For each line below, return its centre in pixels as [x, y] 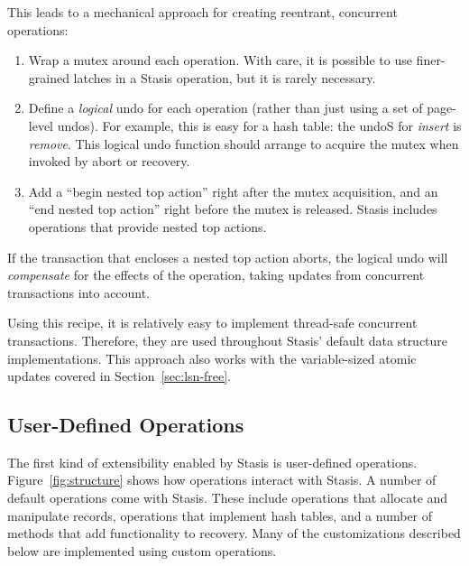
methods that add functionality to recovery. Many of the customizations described [234, 533]
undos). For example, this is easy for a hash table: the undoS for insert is [259, 125]
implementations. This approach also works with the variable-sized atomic [212, 358]
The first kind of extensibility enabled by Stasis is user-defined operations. [212, 462]
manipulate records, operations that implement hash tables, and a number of [220, 515]
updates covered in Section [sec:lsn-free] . [120, 376]
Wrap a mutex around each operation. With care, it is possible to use [220, 60]
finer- [431, 60]
